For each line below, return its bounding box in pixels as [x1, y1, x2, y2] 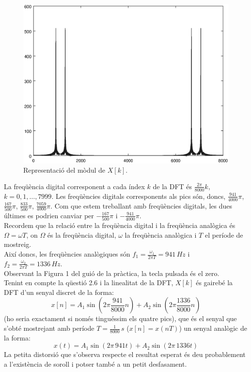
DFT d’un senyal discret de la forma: [4, 287, 114, 297]
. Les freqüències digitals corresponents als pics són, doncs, [51, 191, 226, 201]
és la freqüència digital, [47, 229, 116, 240]
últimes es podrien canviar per [4, 210, 94, 220]
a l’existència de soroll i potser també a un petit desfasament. [4, 359, 187, 369]
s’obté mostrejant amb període [4, 323, 94, 333]
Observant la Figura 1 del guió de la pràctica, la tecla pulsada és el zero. [4, 268, 220, 278]
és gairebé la [196, 277, 233, 288]
